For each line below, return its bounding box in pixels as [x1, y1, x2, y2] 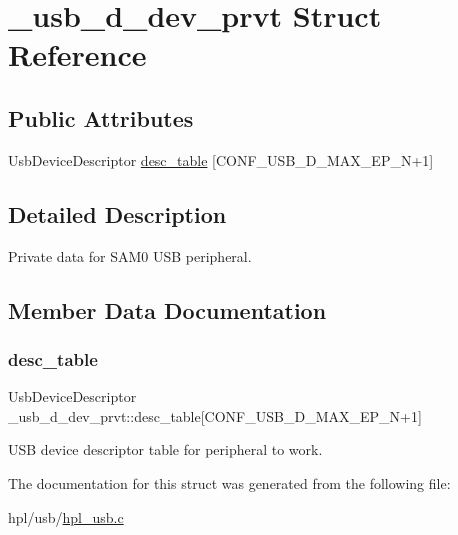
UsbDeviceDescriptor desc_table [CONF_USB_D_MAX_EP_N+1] [8, 149, 434, 170]
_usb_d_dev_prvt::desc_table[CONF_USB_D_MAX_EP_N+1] [8, 405, 422, 426]
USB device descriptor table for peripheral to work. [8, 439, 323, 460]
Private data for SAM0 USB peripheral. [8, 245, 252, 266]
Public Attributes [8, 102, 194, 133]
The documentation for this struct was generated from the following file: [8, 472, 451, 493]
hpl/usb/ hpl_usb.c [8, 506, 124, 527]
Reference [8, 34, 147, 75]
